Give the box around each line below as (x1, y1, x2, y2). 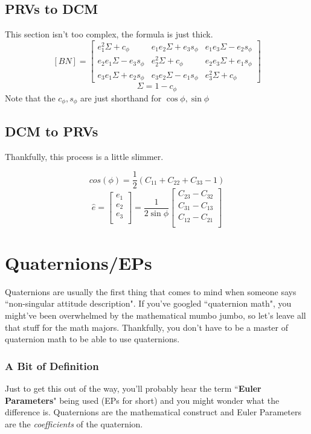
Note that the (5, 91, 56, 104)
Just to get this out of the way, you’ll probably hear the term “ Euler (5, 382, 261, 395)
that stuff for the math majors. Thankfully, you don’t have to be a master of (5, 321, 288, 333)
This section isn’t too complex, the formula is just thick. (5, 28, 213, 40)
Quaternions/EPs (5, 250, 152, 275)
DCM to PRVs (5, 121, 98, 140)
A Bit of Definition (5, 358, 99, 373)
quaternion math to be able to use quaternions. (5, 333, 180, 345)
